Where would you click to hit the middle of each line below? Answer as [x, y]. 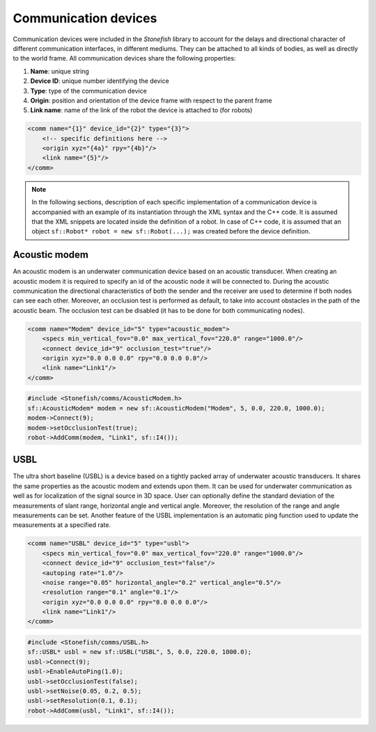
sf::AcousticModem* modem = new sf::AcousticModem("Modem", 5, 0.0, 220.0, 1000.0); [176, 408]
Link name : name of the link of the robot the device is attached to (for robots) [141, 110]
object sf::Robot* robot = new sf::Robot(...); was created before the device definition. [171, 231]
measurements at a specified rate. [62, 525]
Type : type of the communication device [89, 91]
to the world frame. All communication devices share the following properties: [124, 59]
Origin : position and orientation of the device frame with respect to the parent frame [151, 100]
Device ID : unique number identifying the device [100, 81]
